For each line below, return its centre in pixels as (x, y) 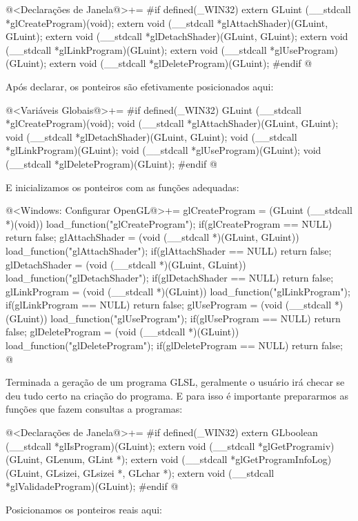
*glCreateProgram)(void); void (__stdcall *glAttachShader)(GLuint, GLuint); (172, 123)
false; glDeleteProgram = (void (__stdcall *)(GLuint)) (122, 332)
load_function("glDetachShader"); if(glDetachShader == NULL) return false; (170, 278)
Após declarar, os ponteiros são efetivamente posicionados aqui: (140, 86)
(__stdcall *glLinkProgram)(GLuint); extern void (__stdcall (136, 49)
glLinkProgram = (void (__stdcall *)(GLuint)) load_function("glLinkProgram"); (178, 291)
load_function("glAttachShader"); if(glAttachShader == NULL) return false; (169, 250)
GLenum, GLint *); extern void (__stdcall (137, 459)
